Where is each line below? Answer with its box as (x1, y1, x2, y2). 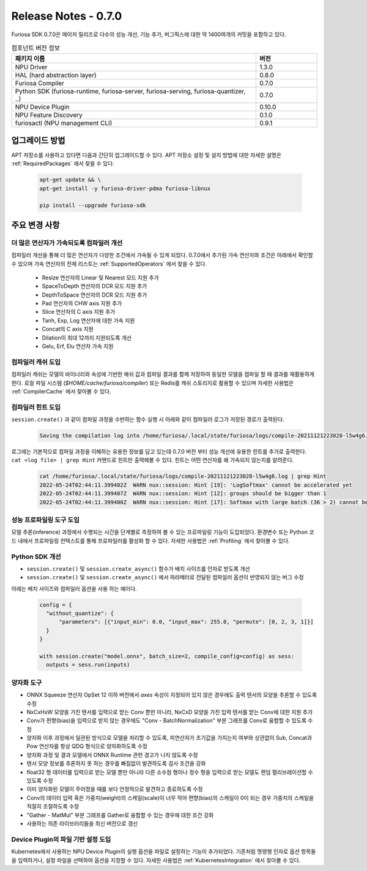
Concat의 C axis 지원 (42, 325, 94, 333)
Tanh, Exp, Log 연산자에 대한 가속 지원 (42, 316, 135, 324)
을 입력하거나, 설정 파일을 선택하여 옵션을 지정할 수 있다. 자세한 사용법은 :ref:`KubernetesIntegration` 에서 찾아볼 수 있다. (11, 856, 301, 864)
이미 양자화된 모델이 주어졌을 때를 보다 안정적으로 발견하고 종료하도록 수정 (26, 785, 203, 793)
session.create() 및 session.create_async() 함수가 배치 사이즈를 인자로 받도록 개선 (26, 565, 250, 572)
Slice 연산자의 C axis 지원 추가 (42, 308, 116, 316)
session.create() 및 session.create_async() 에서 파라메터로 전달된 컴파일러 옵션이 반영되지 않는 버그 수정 (26, 574, 304, 581)
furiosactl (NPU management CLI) (15, 119, 113, 127)
